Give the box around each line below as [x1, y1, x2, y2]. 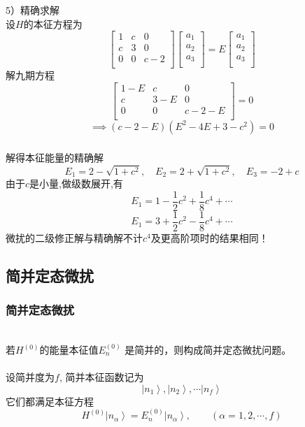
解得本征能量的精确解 [6, 150, 104, 164]
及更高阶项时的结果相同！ [150, 230, 269, 245]
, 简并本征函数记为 [59, 370, 144, 384]
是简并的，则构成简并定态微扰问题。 [125, 342, 292, 357]
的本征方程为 [23, 16, 83, 31]
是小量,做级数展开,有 [29, 176, 123, 191]
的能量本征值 [39, 342, 99, 357]
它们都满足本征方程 [6, 393, 94, 408]
